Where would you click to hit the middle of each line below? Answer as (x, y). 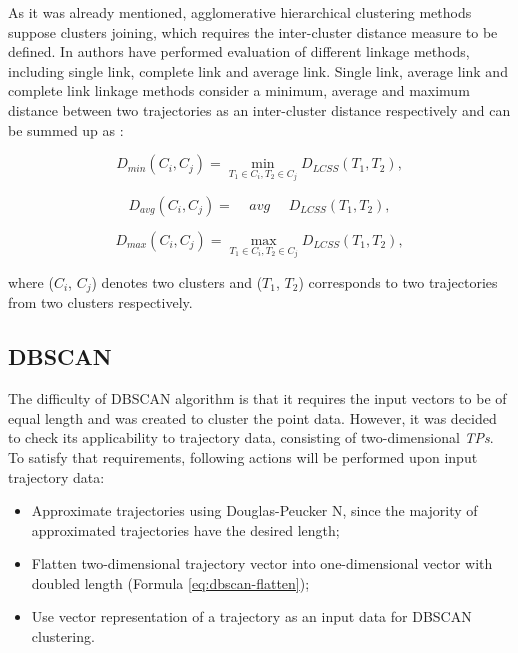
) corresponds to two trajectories (398, 281)
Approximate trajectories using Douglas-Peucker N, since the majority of (254, 510)
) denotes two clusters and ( (177, 281)
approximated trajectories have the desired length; (185, 529)
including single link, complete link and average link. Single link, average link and (258, 70)
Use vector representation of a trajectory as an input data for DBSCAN (251, 616)
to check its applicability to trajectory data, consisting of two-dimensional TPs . (251, 437)
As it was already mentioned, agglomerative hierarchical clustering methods (240, 12)
